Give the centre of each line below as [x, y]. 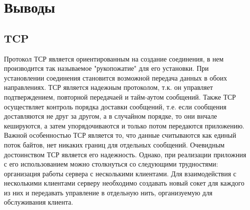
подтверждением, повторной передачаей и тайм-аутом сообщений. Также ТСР [120, 96]
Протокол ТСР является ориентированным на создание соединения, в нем [114, 58]
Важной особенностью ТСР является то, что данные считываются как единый [120, 135]
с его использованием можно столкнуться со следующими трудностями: [111, 164]
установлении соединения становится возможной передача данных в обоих [116, 77]
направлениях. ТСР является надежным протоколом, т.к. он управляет [109, 87]
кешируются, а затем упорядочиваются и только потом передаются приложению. [124, 125]
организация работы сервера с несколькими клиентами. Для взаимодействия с [120, 173]
